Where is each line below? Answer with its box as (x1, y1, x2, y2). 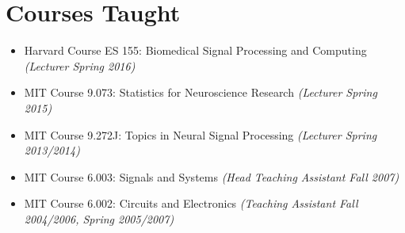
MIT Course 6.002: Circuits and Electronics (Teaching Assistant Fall (24, 195, 358, 212)
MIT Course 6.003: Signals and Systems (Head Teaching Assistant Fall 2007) (24, 168, 399, 185)
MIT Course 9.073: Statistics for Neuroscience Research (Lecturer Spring (24, 84, 377, 101)
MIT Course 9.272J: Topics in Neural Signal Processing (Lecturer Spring (24, 126, 377, 143)
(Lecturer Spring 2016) (24, 57, 136, 74)
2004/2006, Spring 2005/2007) (24, 210, 174, 227)
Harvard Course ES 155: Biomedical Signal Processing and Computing (24, 42, 367, 59)
